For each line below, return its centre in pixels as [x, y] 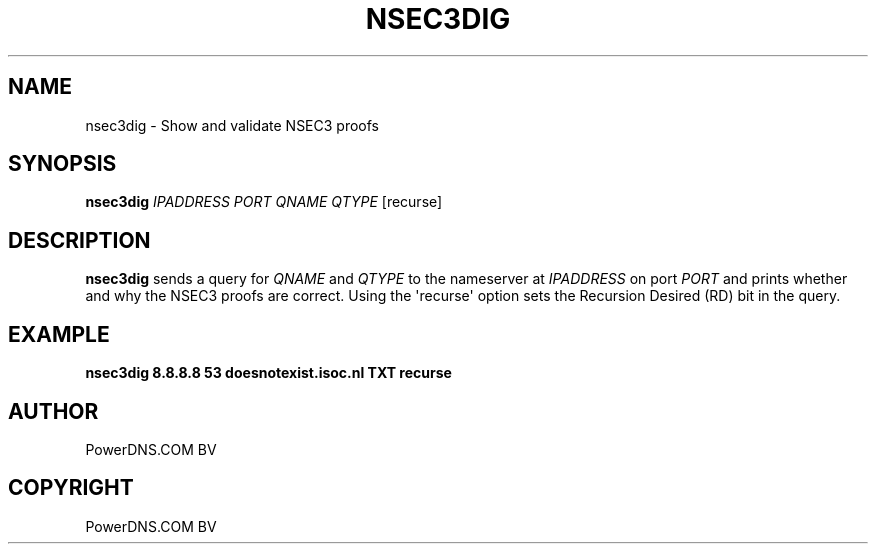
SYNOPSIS [62, 164]
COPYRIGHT [71, 488]
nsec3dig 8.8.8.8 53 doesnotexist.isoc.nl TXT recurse [268, 373]
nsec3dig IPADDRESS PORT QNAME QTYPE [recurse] [264, 202]
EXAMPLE [59, 334]
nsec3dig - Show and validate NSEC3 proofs [232, 125]
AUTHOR [53, 411]
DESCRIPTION [79, 240]
